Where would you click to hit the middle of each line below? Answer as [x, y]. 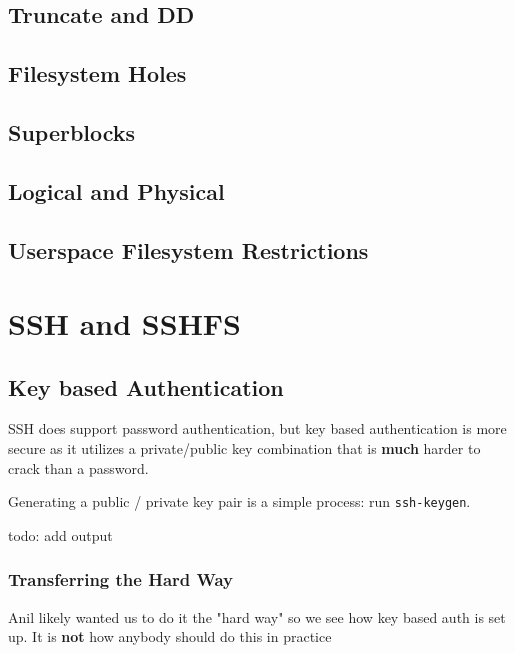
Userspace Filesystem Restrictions [188, 249]
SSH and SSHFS [125, 323]
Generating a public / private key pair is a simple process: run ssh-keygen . [239, 501]
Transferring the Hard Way [120, 579]
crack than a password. [78, 467]
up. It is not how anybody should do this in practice [170, 636]
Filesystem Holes [97, 73]
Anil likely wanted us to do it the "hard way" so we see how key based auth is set [257, 616]
